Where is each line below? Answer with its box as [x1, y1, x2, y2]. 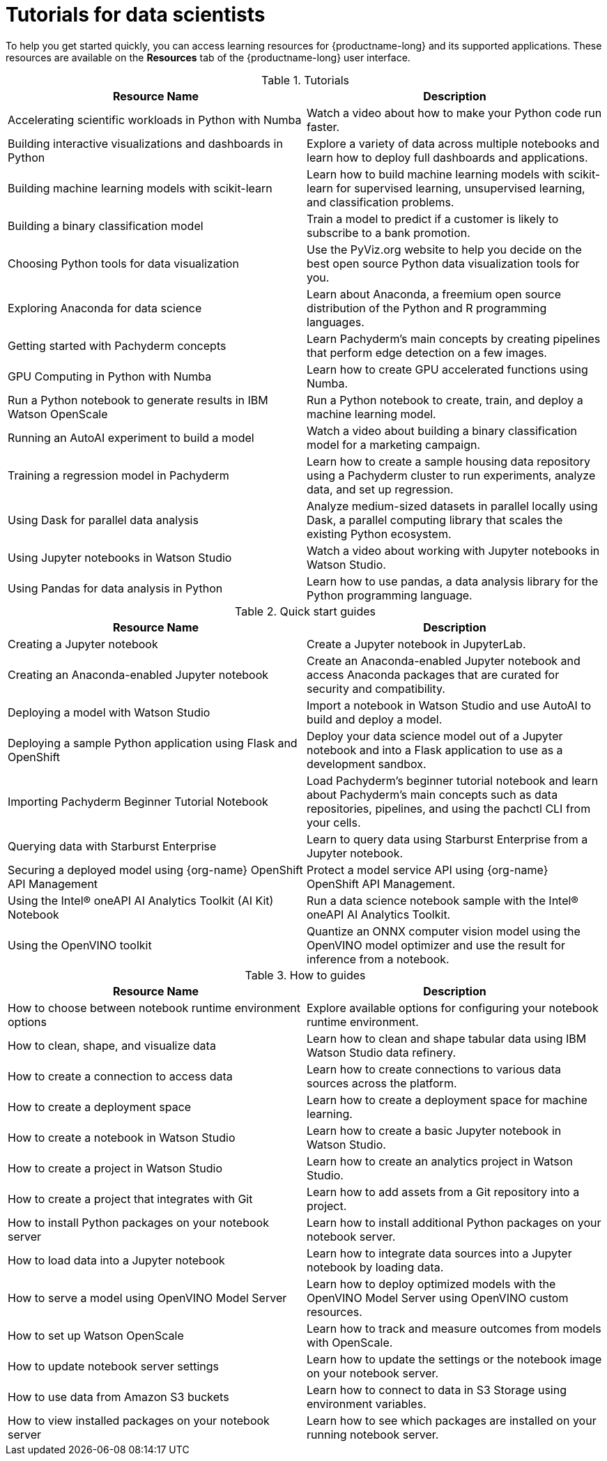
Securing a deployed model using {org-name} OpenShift [8, 862, 303, 877]
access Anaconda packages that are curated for [307, 667, 560, 682]
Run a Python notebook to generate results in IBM [8, 392, 268, 407]
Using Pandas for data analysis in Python [8, 581, 223, 595]
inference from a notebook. [307, 951, 450, 966]
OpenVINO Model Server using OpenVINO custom [307, 1290, 569, 1305]
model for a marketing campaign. [307, 437, 481, 452]
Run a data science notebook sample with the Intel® [307, 893, 579, 908]
